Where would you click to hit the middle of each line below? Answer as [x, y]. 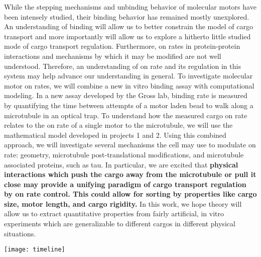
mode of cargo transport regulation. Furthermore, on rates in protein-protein [122, 46]
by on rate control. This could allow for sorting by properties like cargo [130, 194]
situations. [20, 233]
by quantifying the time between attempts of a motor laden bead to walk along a [129, 105]
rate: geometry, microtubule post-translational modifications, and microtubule [124, 154]
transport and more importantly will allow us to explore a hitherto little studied [127, 36]
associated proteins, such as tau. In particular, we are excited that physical [121, 164]
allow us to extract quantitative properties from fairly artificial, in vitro [114, 213]
